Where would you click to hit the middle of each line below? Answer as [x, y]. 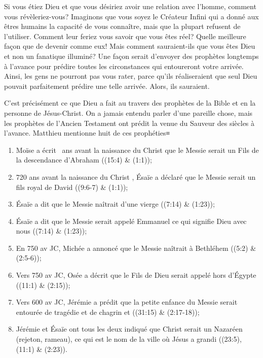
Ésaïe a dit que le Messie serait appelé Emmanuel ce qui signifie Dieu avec [131, 221]
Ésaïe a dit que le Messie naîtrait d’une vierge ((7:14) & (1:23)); [115, 204]
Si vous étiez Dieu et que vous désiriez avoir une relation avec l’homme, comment [130, 6]
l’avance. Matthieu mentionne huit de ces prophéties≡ [87, 133]
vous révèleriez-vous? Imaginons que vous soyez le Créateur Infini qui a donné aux [131, 16]
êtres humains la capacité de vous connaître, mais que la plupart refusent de [122, 26]
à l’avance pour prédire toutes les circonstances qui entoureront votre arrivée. [124, 66]
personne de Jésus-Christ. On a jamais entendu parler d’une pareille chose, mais [128, 112]
